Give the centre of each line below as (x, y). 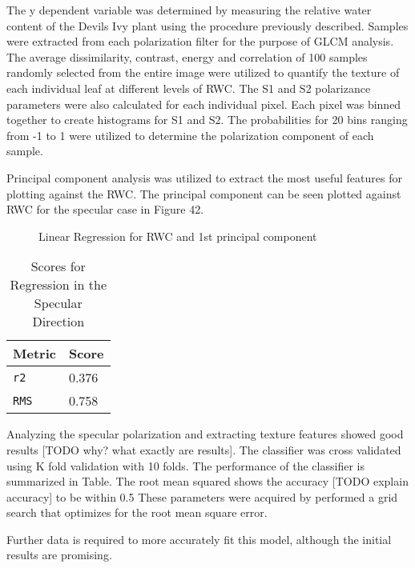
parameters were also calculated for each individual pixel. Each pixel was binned (204, 104)
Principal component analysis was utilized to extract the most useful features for (204, 177)
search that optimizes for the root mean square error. (137, 512)
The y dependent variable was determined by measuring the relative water (189, 10)
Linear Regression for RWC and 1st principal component (178, 236)
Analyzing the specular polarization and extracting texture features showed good (205, 434)
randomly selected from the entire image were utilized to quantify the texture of (203, 72)
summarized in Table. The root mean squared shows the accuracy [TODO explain (207, 481)
